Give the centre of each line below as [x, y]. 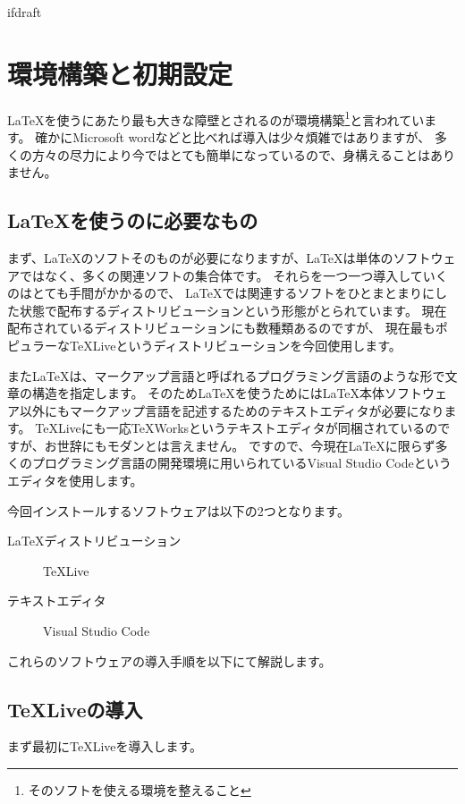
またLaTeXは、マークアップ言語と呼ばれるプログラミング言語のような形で [226, 375]
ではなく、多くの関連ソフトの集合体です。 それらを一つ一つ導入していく [233, 275]
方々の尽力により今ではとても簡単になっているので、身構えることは [231, 154]
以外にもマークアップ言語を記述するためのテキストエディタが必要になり [232, 410]
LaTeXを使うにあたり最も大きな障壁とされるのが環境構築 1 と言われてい [216, 118]
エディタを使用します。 [75, 481]
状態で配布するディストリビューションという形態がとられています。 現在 [233, 310]
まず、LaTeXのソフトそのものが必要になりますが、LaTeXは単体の [200, 257]
